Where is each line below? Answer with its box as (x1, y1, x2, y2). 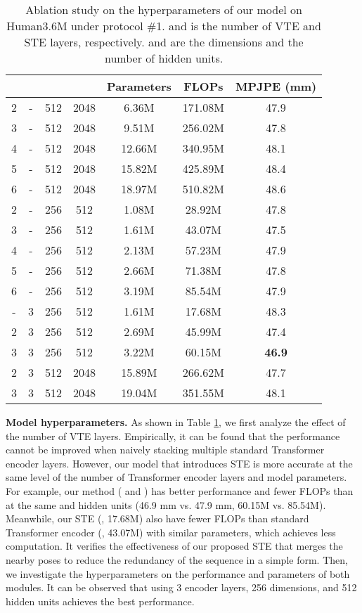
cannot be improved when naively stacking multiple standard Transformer (6, 442, 325, 457)
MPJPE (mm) (235, 78, 317, 94)
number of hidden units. (105, 50, 224, 66)
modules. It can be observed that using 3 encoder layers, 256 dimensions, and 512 (6, 580, 357, 595)
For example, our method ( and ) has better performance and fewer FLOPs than (6, 483, 354, 498)
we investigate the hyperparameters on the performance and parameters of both (6, 566, 350, 581)
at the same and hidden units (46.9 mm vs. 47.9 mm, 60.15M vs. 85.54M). (6, 497, 326, 512)
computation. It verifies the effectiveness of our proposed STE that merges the (6, 538, 343, 553)
